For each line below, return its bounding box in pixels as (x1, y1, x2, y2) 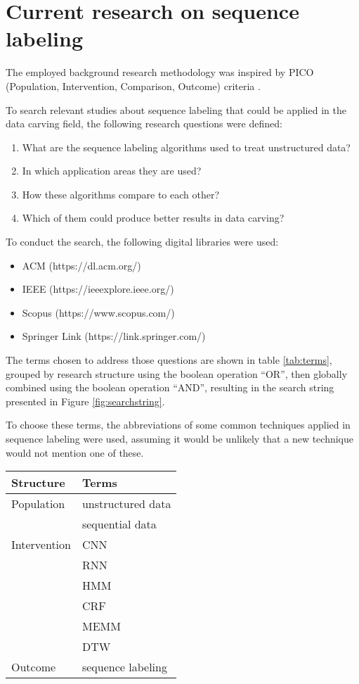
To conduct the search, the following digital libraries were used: (6, 234, 279, 249)
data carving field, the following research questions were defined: (6, 116, 282, 131)
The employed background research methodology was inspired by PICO (6, 65, 314, 80)
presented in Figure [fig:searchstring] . (6, 393, 165, 408)
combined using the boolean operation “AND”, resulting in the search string (6, 380, 334, 395)
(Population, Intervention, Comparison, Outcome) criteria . (6, 78, 261, 93)
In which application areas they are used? (22, 163, 202, 178)
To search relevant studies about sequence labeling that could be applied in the (6, 102, 346, 117)
